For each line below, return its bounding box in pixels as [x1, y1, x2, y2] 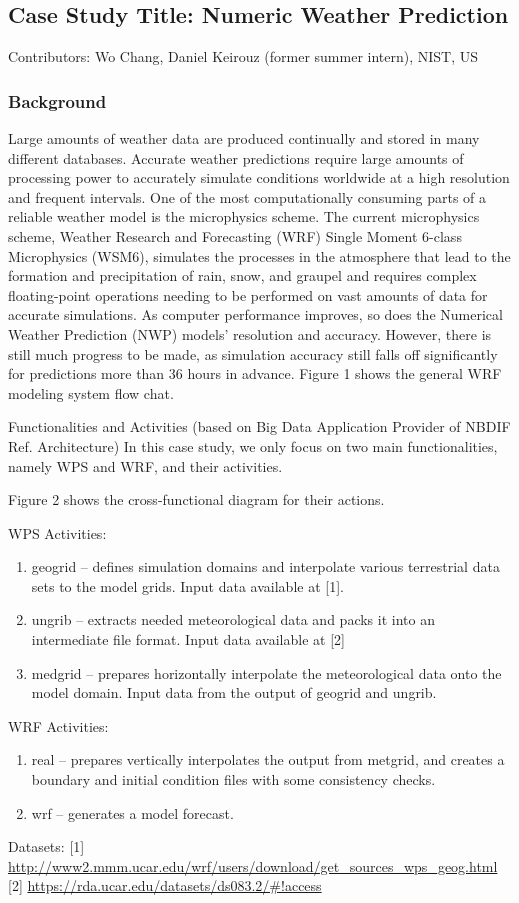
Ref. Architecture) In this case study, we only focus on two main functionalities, [8, 435, 498, 456]
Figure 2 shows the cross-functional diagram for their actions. [8, 489, 385, 510]
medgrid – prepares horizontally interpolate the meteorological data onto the [31, 662, 502, 683]
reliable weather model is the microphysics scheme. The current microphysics [8, 206, 480, 227]
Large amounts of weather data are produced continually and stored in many [8, 128, 480, 149]
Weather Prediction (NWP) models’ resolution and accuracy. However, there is [8, 323, 492, 344]
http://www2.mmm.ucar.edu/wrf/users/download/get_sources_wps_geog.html [8, 855, 498, 876]
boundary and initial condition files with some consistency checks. [31, 769, 436, 790]
